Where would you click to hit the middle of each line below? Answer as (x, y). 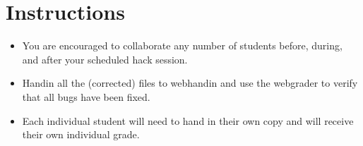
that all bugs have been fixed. (86, 96)
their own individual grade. (81, 134)
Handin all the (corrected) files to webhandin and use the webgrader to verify (190, 83)
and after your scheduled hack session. (105, 59)
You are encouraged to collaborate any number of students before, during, (182, 45)
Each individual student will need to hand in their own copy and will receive (188, 120)
